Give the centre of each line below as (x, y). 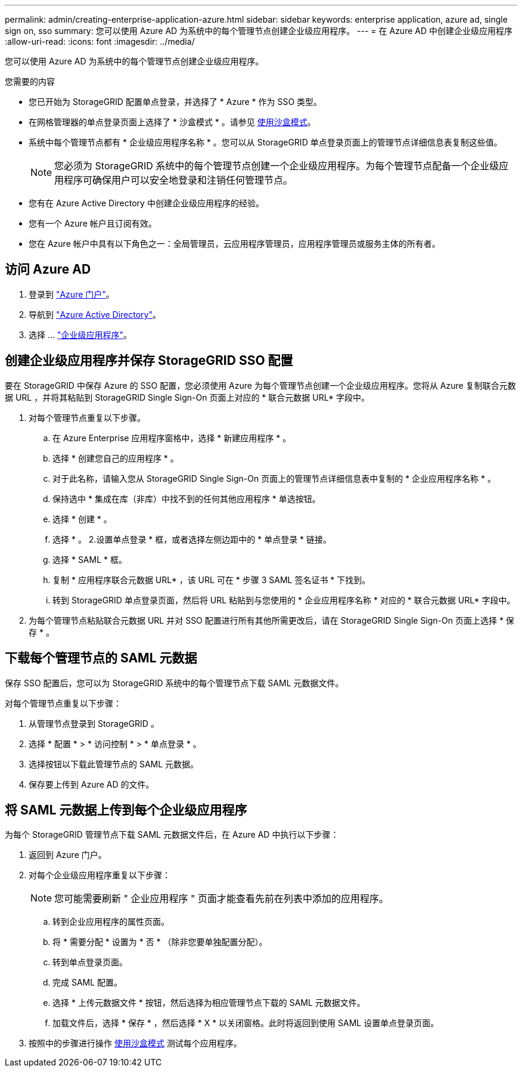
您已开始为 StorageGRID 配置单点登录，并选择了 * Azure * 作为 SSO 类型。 (175, 102)
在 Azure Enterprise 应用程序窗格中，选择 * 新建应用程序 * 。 (172, 438)
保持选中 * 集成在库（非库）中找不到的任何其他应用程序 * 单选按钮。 (187, 498)
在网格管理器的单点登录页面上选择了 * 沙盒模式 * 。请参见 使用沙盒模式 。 (172, 122)
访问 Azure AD (48, 269)
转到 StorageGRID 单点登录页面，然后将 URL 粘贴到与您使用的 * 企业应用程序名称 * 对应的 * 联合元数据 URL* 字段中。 (284, 600)
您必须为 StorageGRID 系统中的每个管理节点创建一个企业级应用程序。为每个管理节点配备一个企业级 (277, 166)
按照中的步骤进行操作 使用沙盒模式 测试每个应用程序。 (135, 1043)
